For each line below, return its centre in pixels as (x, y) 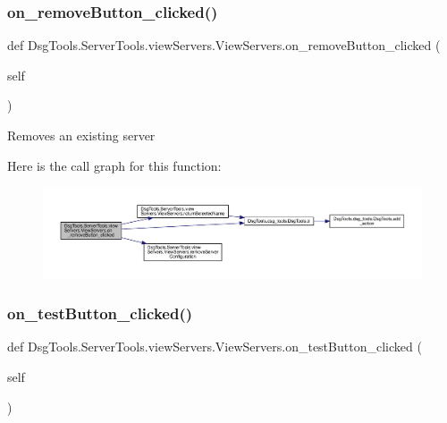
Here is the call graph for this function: (114, 165)
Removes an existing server (81, 135)
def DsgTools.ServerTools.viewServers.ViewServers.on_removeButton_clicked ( (224, 45)
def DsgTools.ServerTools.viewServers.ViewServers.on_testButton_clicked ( (215, 347)
